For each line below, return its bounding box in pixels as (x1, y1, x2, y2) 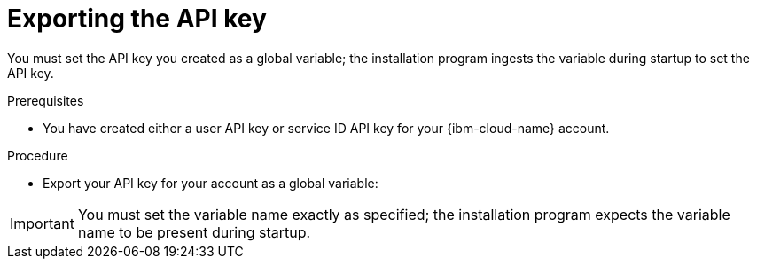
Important (10, 214, 74, 232)
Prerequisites (7, 92, 84, 108)
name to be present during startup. (77, 223, 311, 241)
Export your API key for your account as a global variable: (43, 175, 378, 191)
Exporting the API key (7, 4, 267, 34)
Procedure (7, 147, 68, 163)
